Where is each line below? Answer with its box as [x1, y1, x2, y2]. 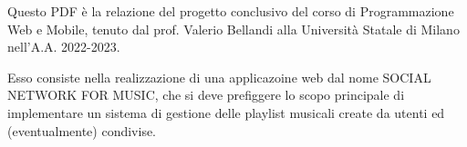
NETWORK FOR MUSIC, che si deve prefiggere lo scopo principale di [7, 85, 405, 104]
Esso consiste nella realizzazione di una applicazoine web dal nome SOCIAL [7, 67, 431, 86]
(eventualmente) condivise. [7, 121, 157, 140]
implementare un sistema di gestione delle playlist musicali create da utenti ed [7, 103, 445, 122]
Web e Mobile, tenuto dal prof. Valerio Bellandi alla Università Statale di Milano [7, 19, 460, 38]
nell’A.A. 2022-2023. [7, 37, 120, 56]
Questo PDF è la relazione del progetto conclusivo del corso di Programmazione [7, 2, 454, 20]
